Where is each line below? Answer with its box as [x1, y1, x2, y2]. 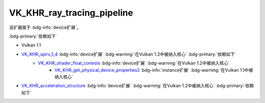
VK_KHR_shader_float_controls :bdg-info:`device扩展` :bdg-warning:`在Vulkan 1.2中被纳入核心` [38, 60, 230, 66]
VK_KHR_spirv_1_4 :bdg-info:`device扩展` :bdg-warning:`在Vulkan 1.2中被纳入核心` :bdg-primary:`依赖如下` [21, 51, 237, 57]
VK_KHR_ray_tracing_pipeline [9, 7, 133, 18]
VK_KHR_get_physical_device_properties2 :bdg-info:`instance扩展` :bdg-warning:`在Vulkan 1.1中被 [54, 67, 253, 73]
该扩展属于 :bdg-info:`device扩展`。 [9, 24, 81, 30]
